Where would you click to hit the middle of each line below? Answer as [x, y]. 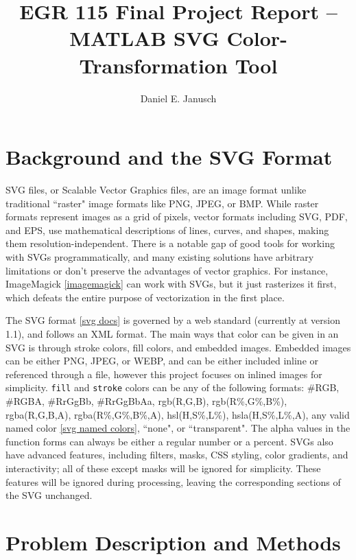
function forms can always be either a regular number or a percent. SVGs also [169, 441]
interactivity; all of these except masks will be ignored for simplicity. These [163, 468]
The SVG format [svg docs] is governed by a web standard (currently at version [173, 320]
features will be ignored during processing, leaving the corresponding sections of [173, 481]
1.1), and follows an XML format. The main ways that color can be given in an [172, 333]
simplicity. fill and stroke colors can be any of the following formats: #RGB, [173, 387]
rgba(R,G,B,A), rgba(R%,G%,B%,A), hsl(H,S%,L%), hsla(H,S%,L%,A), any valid [178, 414]
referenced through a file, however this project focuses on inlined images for [164, 374]
